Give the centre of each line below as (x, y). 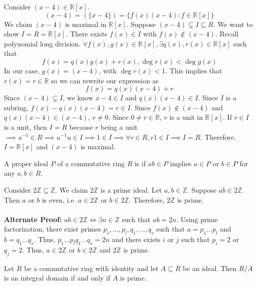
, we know (78, 98)
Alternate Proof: (33, 219)
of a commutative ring (91, 163)
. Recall (227, 34)
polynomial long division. (42, 43)
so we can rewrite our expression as (105, 80)
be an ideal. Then (210, 268)
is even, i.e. (59, 199)
